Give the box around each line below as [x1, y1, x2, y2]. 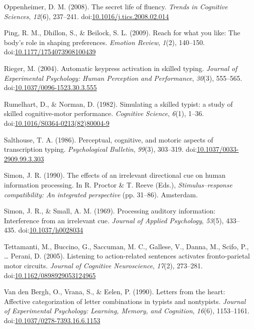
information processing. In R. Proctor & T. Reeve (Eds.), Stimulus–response [4, 179, 232, 189]
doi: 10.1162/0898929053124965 [4, 270, 96, 280]
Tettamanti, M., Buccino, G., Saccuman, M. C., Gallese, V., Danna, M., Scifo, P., [4, 241, 249, 251]
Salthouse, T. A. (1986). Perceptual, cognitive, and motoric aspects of [4, 134, 213, 144]
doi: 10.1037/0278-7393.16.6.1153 [4, 315, 100, 326]
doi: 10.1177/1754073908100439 [4, 47, 96, 57]
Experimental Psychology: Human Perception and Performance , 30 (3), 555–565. [4, 72, 242, 83]
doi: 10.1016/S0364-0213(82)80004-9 [4, 117, 110, 128]
